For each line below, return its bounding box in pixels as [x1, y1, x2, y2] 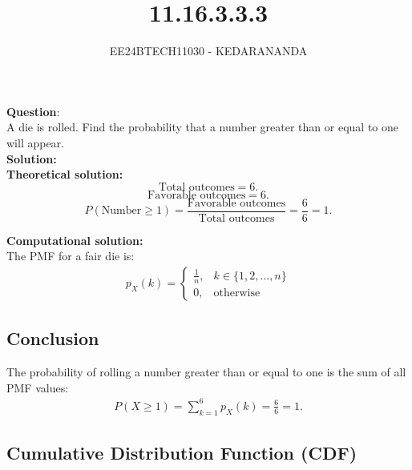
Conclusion [6, 326, 99, 351]
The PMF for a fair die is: [6, 247, 135, 264]
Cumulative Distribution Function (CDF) [6, 440, 357, 465]
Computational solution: [6, 231, 143, 248]
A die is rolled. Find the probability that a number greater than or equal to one [6, 119, 398, 135]
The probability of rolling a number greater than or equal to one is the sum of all [6, 364, 406, 380]
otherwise [213, 287, 261, 299]
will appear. [6, 134, 65, 151]
